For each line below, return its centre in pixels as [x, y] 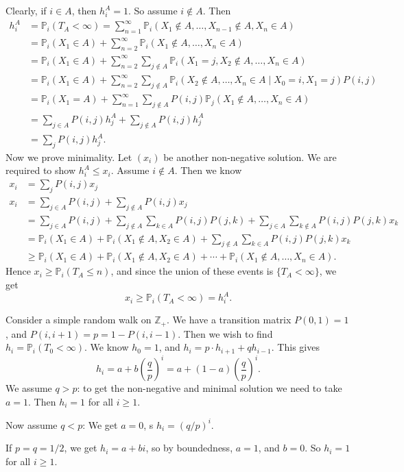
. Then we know [208, 170]
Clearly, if [26, 10]
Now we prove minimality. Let [69, 157]
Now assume [32, 424]
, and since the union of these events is [192, 271]
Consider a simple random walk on [79, 320]
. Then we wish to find [225, 333]
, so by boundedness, [189, 448]
